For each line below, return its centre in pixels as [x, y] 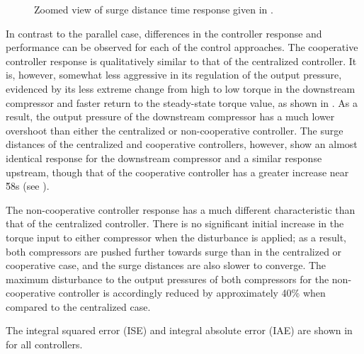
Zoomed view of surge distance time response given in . [154, 9]
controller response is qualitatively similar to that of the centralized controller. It [181, 61]
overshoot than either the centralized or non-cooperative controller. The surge [175, 130]
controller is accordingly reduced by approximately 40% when [192, 293]
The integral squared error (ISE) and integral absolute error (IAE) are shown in [179, 330]
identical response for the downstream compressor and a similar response [164, 158]
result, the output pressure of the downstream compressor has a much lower [170, 116]
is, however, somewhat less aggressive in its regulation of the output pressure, [174, 75]
